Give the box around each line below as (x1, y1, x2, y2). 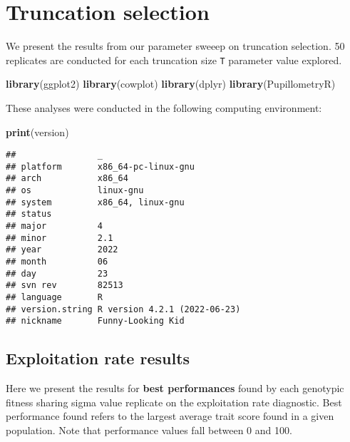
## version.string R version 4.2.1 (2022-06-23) (6, 304, 241, 314)
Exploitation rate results (6, 347, 190, 369)
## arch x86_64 (6, 173, 128, 184)
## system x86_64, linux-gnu (6, 197, 185, 207)
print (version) (6, 124, 69, 139)
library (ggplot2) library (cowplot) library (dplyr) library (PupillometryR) (6, 76, 336, 91)
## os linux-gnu (6, 185, 144, 196)
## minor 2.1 (6, 232, 113, 243)
